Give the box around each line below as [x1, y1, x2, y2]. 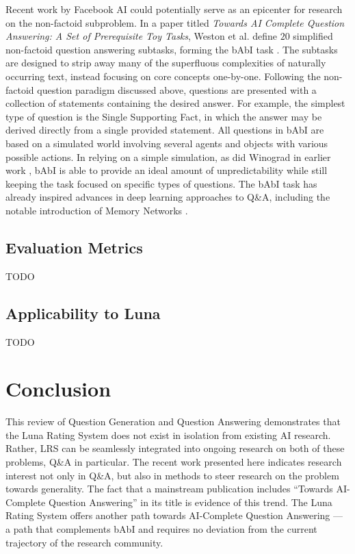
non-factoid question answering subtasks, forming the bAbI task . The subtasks [5, 42, 338, 56]
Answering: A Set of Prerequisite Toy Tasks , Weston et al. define [5, 29, 277, 43]
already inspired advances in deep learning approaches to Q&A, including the [5, 190, 330, 204]
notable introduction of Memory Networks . [5, 203, 188, 217]
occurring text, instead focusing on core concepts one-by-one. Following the [5, 68, 321, 83]
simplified [293, 29, 333, 43]
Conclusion [5, 375, 111, 403]
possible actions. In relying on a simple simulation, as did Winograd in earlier [5, 149, 331, 164]
